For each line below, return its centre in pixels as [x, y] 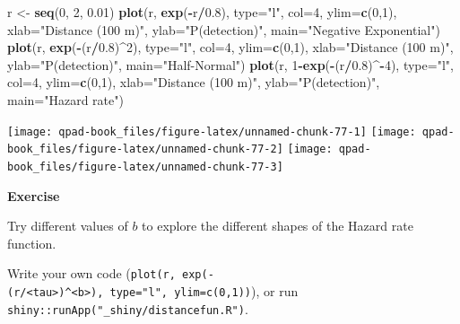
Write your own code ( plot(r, [91, 273]
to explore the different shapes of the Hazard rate [278, 226]
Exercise [34, 195]
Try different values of [68, 226]
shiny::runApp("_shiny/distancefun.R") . [128, 308]
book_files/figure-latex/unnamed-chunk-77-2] [145, 149]
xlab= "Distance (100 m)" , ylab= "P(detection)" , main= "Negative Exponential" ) [224, 29]
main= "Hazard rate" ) [65, 99]
